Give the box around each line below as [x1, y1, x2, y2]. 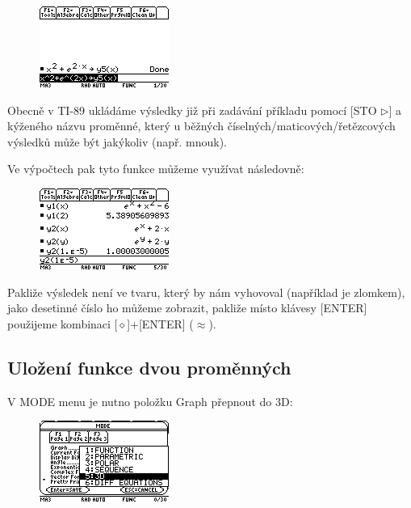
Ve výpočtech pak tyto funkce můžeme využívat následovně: [7, 160, 304, 177]
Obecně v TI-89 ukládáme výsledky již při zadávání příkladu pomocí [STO [7, 101, 377, 118]
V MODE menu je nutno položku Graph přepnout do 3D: [7, 392, 293, 409]
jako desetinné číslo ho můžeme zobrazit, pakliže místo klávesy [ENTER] [7, 299, 367, 316]
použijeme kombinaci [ [7, 315, 118, 332]
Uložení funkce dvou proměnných [7, 354, 291, 379]
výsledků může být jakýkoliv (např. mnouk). [7, 133, 227, 150]
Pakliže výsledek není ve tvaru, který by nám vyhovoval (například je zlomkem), [7, 283, 405, 300]
